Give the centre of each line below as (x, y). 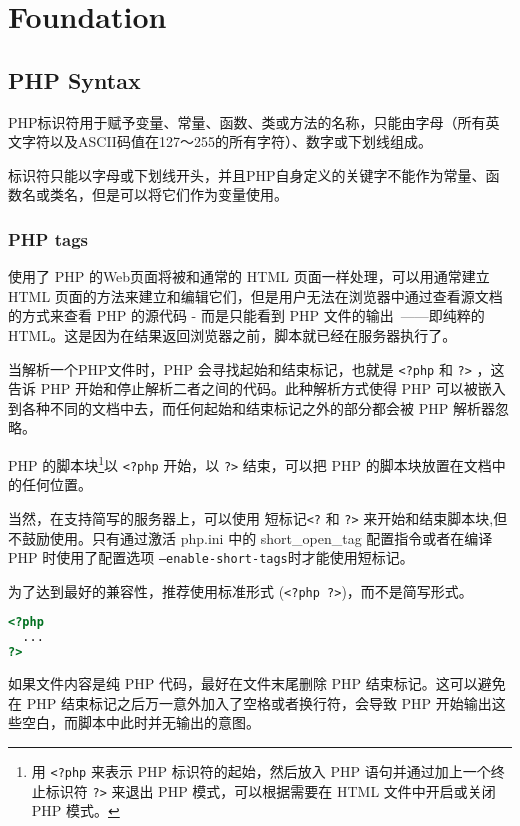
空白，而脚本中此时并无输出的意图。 (140, 722)
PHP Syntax (74, 79)
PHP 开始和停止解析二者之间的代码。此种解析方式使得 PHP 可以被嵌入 (273, 388)
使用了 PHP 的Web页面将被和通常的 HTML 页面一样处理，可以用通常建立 (249, 276)
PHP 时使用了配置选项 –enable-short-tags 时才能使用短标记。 (211, 557)
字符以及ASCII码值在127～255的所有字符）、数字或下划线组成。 (226, 141)
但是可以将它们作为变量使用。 (189, 194)
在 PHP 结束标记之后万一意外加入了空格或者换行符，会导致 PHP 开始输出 (250, 702)
